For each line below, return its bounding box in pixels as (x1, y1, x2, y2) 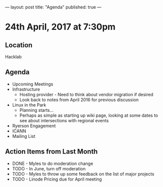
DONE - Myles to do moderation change (12, 160, 93, 166)
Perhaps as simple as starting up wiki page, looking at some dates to (19, 112, 158, 118)
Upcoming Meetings (12, 81, 53, 87)
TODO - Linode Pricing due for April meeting (12, 176, 102, 182)
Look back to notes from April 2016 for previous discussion (19, 97, 139, 103)
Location (5, 41, 33, 49)
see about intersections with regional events (19, 117, 109, 123)
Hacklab (5, 54, 22, 59)
